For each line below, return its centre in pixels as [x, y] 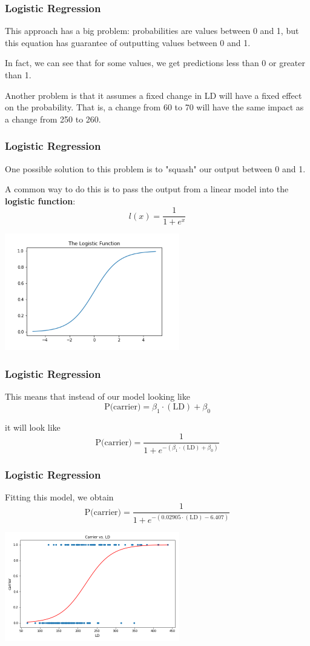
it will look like [33, 427]
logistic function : [40, 200]
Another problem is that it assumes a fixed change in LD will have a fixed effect [153, 95]
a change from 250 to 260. [53, 119]
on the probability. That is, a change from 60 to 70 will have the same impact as [154, 107]
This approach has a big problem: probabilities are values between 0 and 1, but [152, 31]
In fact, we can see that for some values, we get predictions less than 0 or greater [155, 63]
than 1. [18, 75]
